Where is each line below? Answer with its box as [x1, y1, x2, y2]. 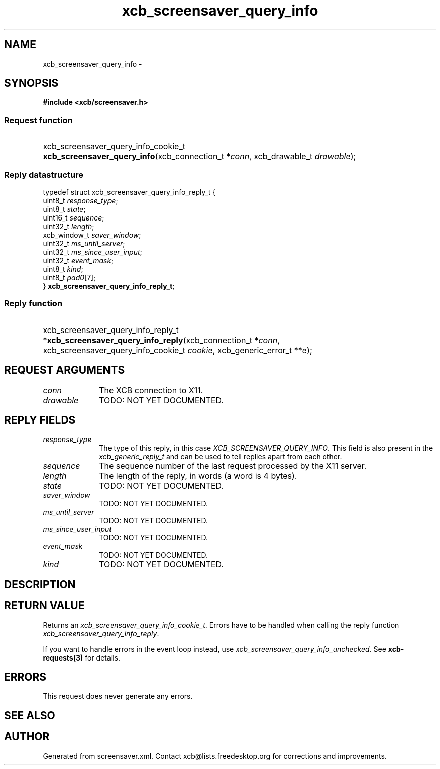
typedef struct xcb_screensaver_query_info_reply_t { [43, 187, 216, 196]
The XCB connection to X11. [99, 385, 203, 395]
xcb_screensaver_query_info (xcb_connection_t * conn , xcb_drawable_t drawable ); [43, 151, 356, 162]
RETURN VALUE [4, 599, 85, 612]
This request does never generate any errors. [43, 692, 193, 701]
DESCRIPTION [4, 578, 76, 591]
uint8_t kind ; [43, 264, 83, 273]
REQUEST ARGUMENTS [4, 364, 125, 377]
